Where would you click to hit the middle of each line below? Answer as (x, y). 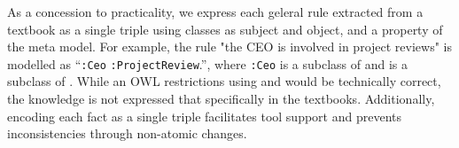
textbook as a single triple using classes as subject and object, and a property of (225, 29)
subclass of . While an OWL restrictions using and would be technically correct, (224, 81)
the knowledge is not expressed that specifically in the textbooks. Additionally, (221, 99)
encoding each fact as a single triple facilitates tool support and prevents (205, 116)
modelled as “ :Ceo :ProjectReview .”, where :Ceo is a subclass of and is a (207, 63)
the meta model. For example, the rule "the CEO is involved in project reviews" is (229, 47)
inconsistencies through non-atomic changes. (127, 133)
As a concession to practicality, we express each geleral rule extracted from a (215, 12)
